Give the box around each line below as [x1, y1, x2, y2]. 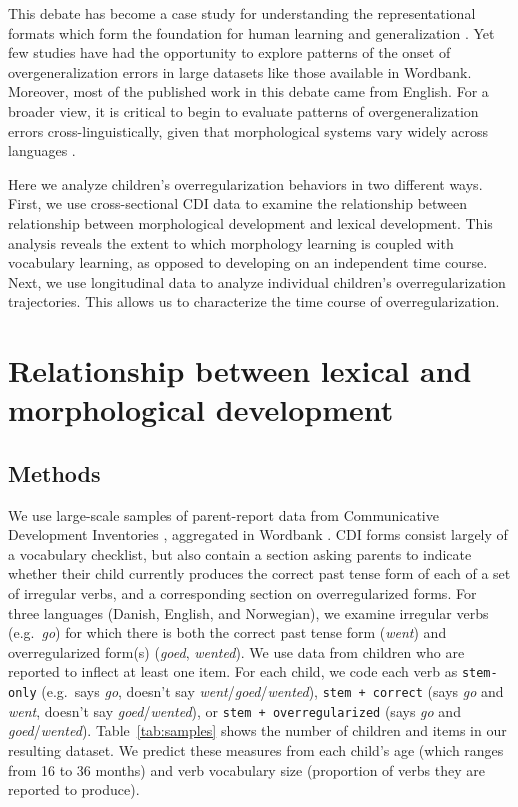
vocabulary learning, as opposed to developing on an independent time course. [8, 252, 488, 273]
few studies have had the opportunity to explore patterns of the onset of [8, 42, 451, 63]
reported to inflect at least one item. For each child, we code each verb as [8, 661, 458, 682]
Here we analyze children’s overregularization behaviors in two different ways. [8, 173, 483, 194]
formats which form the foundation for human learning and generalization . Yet [8, 22, 495, 43]
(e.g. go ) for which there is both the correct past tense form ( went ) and [8, 622, 447, 643]
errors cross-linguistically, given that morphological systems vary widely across [8, 120, 489, 141]
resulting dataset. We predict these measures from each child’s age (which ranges [8, 739, 504, 760]
